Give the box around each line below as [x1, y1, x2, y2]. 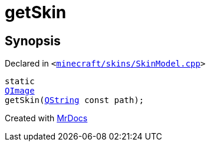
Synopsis [5, 33, 61, 48]
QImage [5, 86, 35, 96]
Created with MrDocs [5, 113, 88, 124]
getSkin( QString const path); [5, 95, 145, 105]
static [5, 77, 35, 87]
